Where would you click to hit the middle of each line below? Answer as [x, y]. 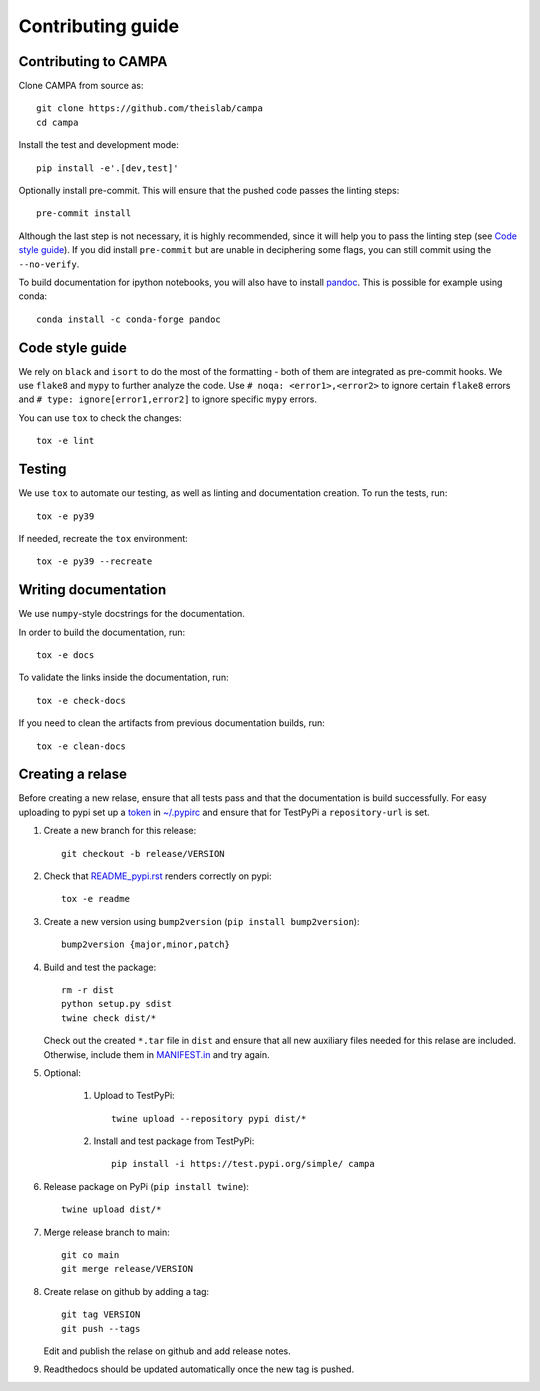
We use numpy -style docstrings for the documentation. [131, 614]
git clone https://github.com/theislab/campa [150, 108]
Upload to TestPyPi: [134, 1096]
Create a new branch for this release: [120, 831]
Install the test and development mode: [98, 145]
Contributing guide [99, 26]
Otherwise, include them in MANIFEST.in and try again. [156, 1054]
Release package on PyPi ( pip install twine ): [146, 1186]
